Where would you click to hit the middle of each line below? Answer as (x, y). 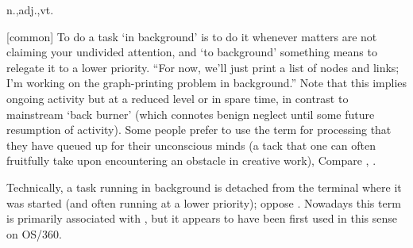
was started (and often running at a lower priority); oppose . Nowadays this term (204, 202)
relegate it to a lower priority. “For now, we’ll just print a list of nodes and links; (203, 67)
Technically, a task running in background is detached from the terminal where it (204, 187)
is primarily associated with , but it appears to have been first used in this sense (202, 218)
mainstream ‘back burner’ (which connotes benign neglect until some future (191, 114)
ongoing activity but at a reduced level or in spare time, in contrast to (178, 98)
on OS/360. (35, 233)
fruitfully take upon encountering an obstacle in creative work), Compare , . (191, 160)
